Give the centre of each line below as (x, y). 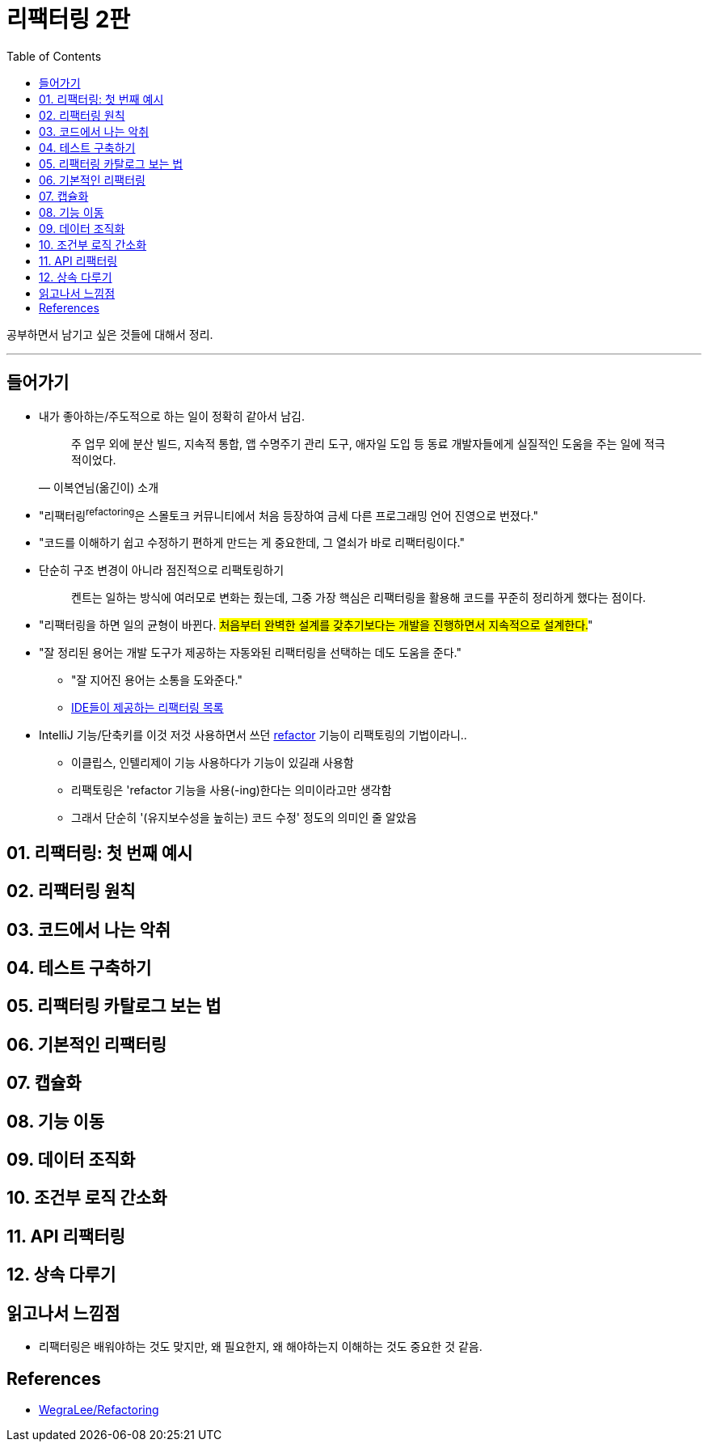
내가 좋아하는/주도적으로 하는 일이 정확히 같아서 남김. (172, 416)
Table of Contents (54, 56)
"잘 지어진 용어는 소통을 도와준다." (157, 680)
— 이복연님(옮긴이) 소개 (99, 487)
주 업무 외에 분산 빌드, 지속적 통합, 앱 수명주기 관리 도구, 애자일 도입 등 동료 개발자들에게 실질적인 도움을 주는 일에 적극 (368, 443)
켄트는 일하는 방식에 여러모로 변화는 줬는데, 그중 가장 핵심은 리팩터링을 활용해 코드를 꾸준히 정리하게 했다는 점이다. (359, 598)
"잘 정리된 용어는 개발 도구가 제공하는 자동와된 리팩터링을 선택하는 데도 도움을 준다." (250, 653)
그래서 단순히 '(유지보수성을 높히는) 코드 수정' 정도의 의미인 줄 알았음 (244, 818)
